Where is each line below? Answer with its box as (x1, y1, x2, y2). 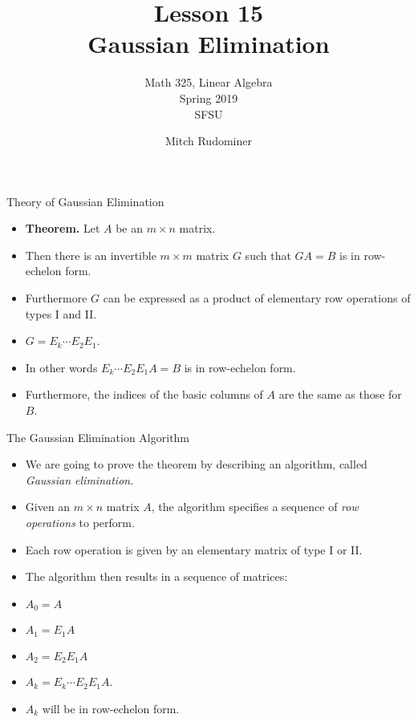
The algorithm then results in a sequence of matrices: (25, 568, 288, 585)
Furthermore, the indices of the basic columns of (25, 386, 263, 403)
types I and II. (25, 305, 97, 322)
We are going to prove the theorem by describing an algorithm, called (25, 456, 367, 473)
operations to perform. (25, 514, 135, 530)
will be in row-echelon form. (42, 700, 180, 716)
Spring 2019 (179, 89, 238, 106)
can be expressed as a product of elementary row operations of (103, 290, 411, 306)
